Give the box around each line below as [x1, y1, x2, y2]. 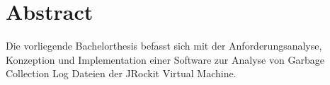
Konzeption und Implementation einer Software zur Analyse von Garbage [6, 52, 324, 67]
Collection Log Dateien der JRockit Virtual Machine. [6, 66, 237, 81]
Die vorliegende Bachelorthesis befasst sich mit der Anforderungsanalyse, [6, 38, 322, 53]
